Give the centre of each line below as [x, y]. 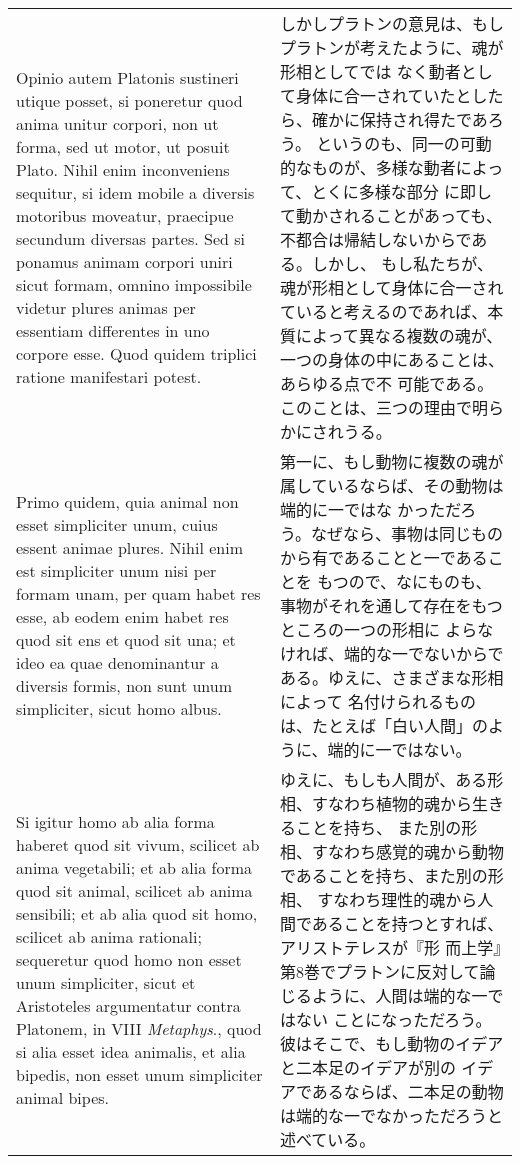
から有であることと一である [383, 557]
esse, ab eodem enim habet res [122, 616]
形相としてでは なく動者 [370, 71]
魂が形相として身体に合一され [391, 287]
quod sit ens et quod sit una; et [126, 639]
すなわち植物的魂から [391, 803]
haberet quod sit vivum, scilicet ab [138, 844]
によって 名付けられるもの [378, 701]
